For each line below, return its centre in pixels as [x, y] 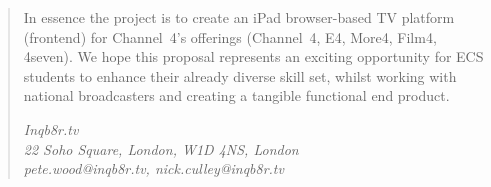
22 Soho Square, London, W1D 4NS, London [161, 148]
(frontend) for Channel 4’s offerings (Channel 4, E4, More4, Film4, [230, 36]
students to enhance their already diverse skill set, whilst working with [240, 75]
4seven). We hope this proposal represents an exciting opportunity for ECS [253, 56]
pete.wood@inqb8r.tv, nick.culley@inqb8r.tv [153, 168]
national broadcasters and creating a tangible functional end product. [236, 95]
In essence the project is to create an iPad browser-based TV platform [239, 17]
